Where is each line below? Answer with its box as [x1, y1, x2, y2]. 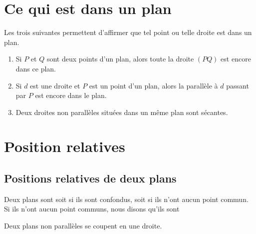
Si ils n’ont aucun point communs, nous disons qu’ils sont [4, 203, 180, 214]
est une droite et [30, 80, 80, 90]
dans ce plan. [15, 63, 56, 73]
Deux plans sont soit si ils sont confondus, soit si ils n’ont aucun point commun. [4, 193, 249, 204]
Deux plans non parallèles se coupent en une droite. [4, 220, 162, 231]
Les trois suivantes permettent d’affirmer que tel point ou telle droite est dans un [4, 27, 252, 37]
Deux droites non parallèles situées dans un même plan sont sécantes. [15, 106, 228, 117]
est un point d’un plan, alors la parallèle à [89, 80, 218, 90]
